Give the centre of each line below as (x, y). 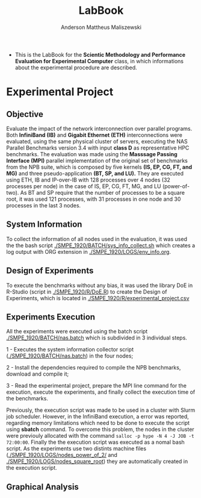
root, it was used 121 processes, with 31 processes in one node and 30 (94, 199)
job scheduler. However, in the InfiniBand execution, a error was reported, (98, 417)
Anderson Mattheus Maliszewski (101, 27)
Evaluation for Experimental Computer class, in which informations (99, 61)
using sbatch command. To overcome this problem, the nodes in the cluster (100, 429)
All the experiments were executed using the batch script (77, 332)
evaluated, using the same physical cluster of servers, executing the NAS (97, 141)
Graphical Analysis (43, 487)
